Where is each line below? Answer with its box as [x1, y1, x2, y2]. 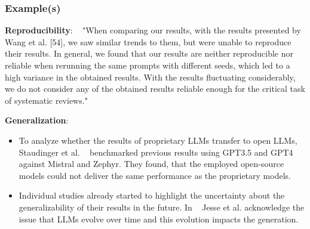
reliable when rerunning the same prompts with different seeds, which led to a [5, 59, 290, 71]
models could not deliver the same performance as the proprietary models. [19, 169, 291, 181]
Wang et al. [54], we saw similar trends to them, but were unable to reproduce [5, 35, 291, 48]
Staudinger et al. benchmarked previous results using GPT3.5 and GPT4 [19, 146, 293, 158]
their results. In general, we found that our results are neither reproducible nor [5, 47, 293, 60]
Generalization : [5, 114, 69, 126]
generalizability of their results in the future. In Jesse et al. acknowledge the [19, 200, 305, 213]
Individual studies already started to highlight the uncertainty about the [19, 189, 285, 202]
